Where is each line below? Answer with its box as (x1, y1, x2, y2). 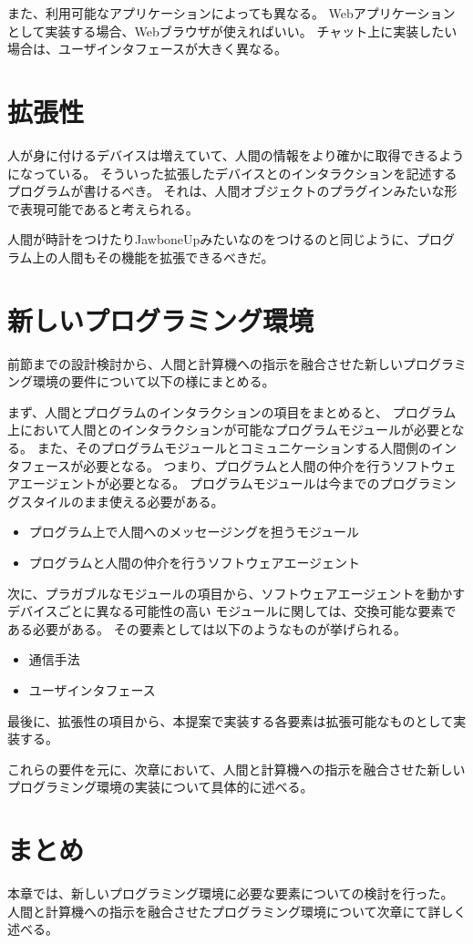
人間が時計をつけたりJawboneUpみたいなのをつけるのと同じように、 (7, 230, 416, 249)
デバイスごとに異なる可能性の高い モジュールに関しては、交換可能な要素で (7, 601, 457, 621)
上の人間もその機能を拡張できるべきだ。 (32, 247, 274, 266)
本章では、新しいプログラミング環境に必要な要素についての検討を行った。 (7, 884, 454, 902)
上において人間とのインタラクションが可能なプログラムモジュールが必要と (7, 420, 452, 439)
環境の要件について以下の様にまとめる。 (32, 372, 275, 391)
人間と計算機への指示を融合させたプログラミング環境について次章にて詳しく (7, 901, 467, 920)
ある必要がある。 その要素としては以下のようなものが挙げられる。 (7, 619, 406, 638)
